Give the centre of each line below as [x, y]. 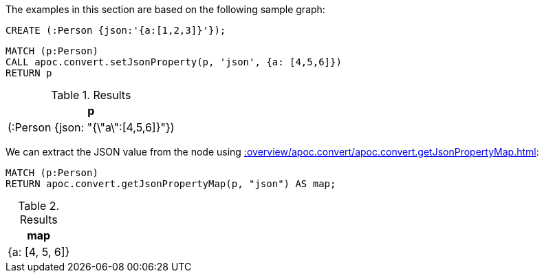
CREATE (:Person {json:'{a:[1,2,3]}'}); [116, 30]
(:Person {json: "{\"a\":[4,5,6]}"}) [91, 127]
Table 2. [39, 206]
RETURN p [29, 73]
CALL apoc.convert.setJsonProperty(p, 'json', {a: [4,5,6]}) [174, 62]
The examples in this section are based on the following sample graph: [165, 9]
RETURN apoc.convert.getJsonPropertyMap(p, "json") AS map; [171, 184]
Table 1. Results [91, 95]
